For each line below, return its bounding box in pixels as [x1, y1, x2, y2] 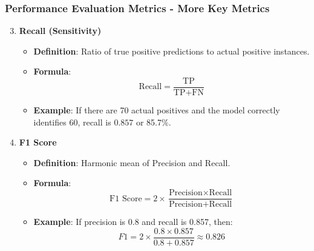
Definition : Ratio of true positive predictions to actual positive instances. [33, 44, 310, 57]
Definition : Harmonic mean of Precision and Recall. [33, 156, 231, 169]
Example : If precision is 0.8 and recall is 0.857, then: [33, 215, 233, 228]
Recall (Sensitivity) [19, 24, 102, 37]
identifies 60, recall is [33, 115, 111, 128]
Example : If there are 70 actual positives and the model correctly [33, 104, 280, 116]
